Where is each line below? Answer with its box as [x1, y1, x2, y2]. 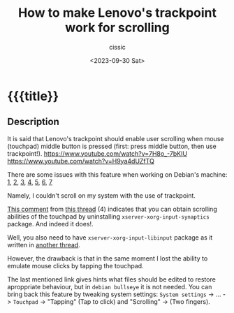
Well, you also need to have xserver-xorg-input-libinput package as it [7, 233, 213, 242]
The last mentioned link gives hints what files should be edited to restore [7, 275, 217, 284]
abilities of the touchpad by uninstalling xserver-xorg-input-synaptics [7, 212, 210, 221]
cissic [109, 43, 126, 51]
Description [7, 116, 59, 128]
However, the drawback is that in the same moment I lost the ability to [7, 254, 208, 263]
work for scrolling [65, 20, 170, 36]
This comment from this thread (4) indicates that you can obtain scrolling [7, 205, 218, 213]
